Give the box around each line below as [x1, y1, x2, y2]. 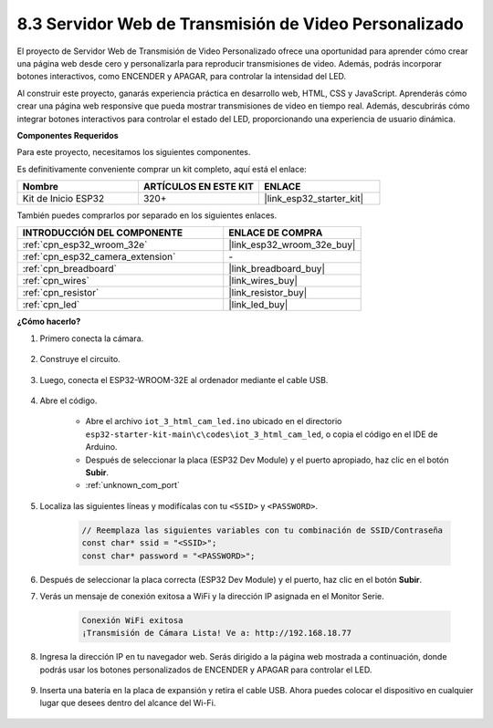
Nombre [22, 181, 59, 193]
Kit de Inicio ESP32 [22, 192, 105, 205]
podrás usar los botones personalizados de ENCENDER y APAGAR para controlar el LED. [39, 664, 372, 675]
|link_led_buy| [228, 298, 288, 311]
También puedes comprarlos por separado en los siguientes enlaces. [16, 210, 278, 221]
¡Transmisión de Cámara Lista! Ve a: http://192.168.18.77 [81, 628, 351, 639]
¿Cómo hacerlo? [16, 316, 81, 328]
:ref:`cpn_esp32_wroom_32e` [22, 238, 148, 251]
